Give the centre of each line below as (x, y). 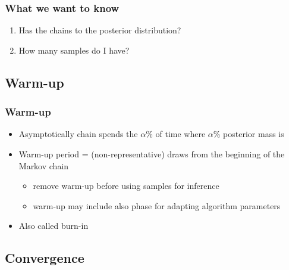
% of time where (176, 134)
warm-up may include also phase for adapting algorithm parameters (157, 205)
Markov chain (44, 165)
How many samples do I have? (74, 50)
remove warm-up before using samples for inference (126, 186)
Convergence (45, 258)
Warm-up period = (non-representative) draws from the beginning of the (152, 154)
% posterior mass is (249, 134)
